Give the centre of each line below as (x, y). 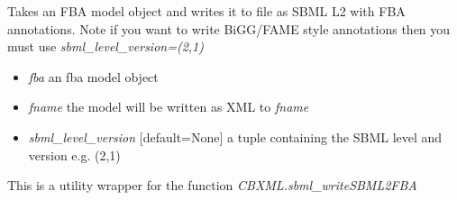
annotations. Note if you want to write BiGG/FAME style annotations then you (229, 28)
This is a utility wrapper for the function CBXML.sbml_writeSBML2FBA (212, 185)
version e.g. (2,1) (74, 155)
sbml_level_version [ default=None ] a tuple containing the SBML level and (235, 136)
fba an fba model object (93, 76)
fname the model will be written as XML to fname (169, 107)
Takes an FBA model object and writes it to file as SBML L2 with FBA (206, 11)
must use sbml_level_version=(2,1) (105, 46)
